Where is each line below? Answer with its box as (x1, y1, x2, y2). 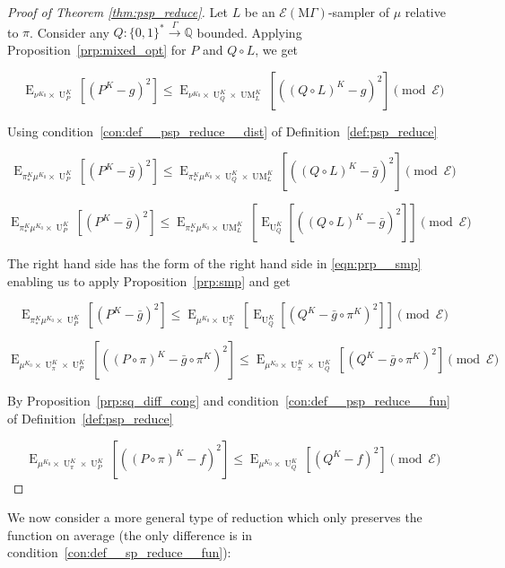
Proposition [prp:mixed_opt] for (7, 39, 187, 58)
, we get (255, 39, 299, 58)
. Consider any (30, 22, 109, 41)
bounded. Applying (196, 22, 302, 41)
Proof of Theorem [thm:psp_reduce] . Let (7, 3, 228, 21)
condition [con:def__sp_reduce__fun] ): (7, 543, 231, 562)
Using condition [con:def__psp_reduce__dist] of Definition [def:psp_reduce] (7, 121, 438, 140)
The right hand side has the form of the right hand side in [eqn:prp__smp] (7, 254, 422, 273)
